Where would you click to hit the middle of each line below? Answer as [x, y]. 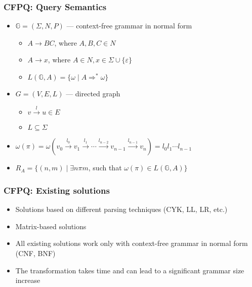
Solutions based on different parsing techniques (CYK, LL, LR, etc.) [121, 209]
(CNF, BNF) [35, 253]
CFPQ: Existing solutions [57, 190]
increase [28, 280]
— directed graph [93, 93]
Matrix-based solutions [51, 226]
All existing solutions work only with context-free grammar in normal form [132, 243]
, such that [105, 168]
